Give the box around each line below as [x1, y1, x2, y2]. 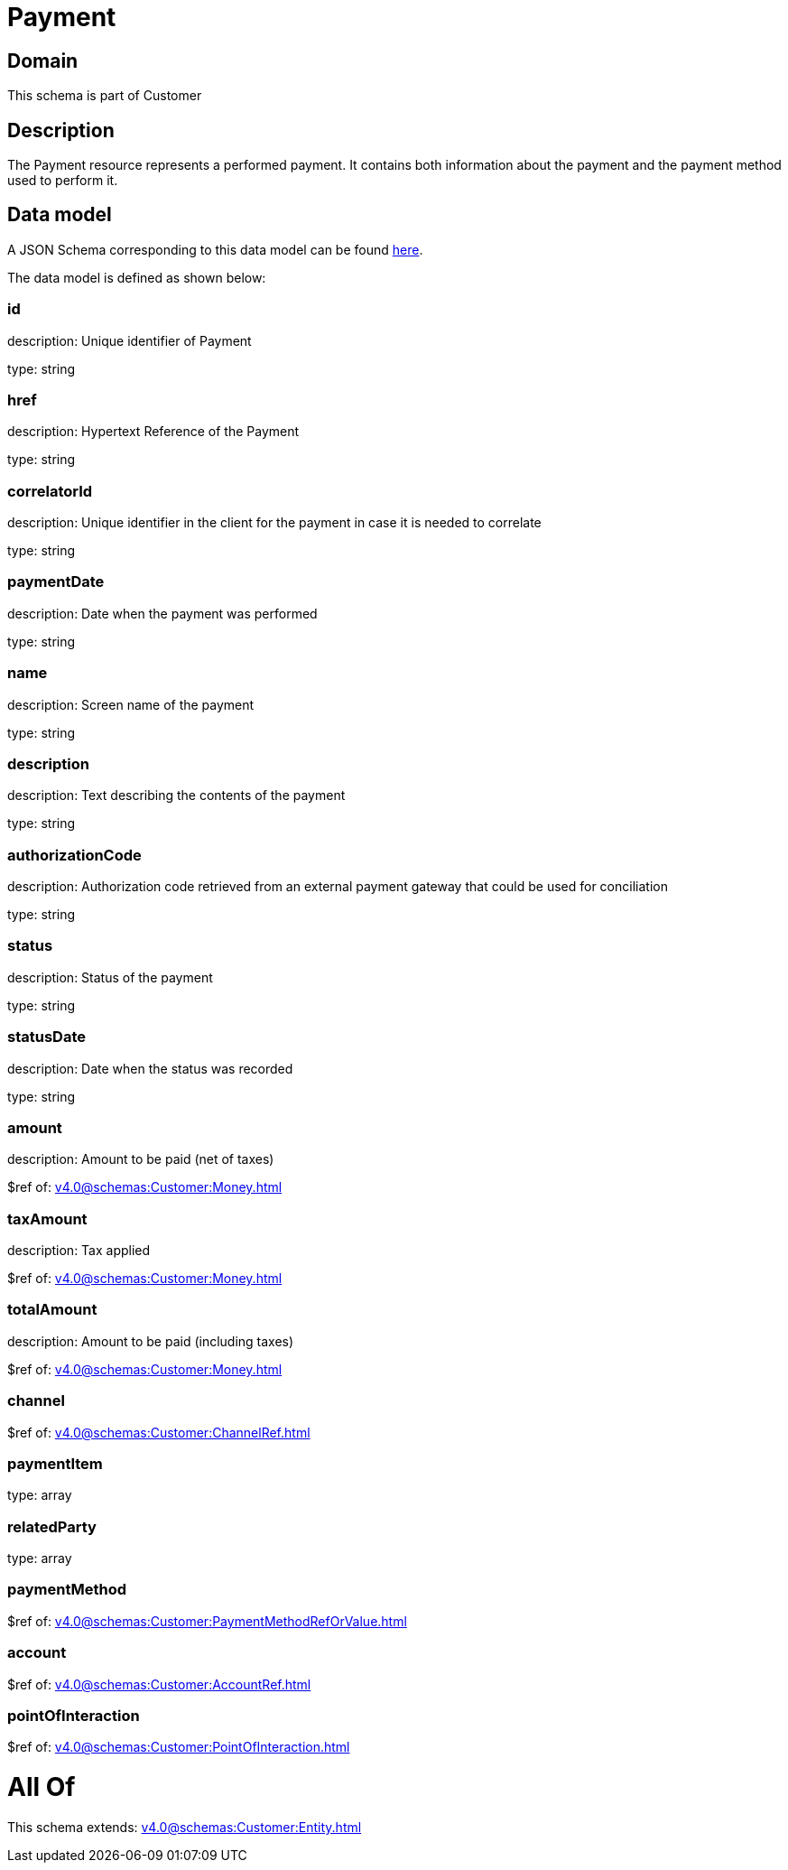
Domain [7, 49, 79, 72]
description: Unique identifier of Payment [7, 332, 252, 349]
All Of [7, 1772, 76, 1803]
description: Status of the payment [7, 969, 213, 985]
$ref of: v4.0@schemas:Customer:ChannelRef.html [7, 1424, 311, 1440]
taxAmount [7, 1209, 88, 1228]
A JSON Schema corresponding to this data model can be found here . [7, 241, 423, 257]
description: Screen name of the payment [7, 696, 255, 712]
